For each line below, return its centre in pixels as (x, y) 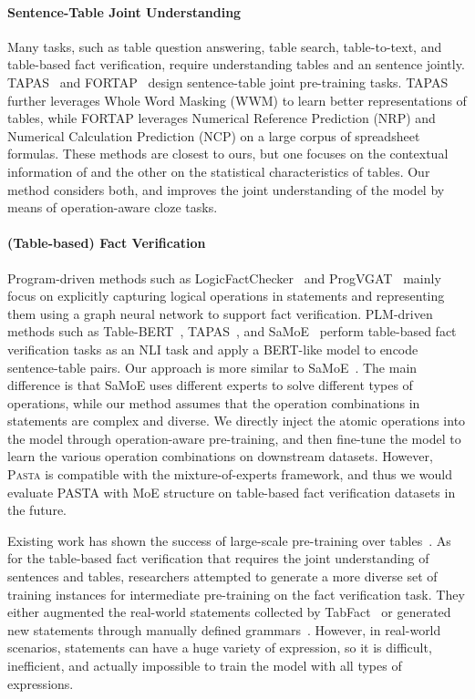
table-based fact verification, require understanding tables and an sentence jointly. (236, 64)
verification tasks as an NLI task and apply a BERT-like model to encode (213, 349)
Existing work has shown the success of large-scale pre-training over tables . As (229, 540)
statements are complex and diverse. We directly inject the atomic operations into (237, 421)
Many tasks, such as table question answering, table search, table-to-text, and (225, 46)
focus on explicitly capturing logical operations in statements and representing (226, 296)
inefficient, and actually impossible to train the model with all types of (205, 665)
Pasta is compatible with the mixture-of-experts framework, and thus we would (230, 474)
